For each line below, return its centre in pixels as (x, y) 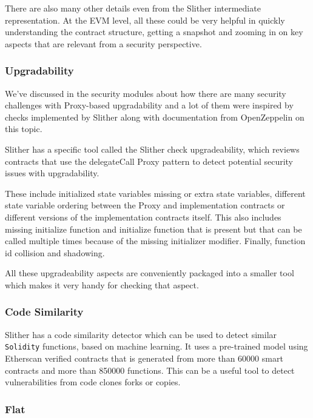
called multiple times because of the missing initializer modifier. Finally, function (155, 241)
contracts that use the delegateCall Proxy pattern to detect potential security (149, 161)
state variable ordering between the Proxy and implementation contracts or (145, 205)
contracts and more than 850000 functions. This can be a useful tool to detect (150, 370)
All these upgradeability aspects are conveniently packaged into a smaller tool (150, 273)
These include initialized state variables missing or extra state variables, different (155, 193)
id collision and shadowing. (55, 252)
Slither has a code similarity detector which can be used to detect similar (141, 334)
